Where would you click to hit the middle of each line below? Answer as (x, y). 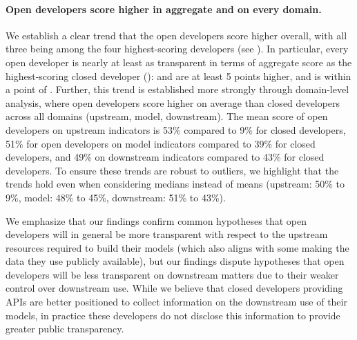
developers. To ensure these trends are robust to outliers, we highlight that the (172, 170)
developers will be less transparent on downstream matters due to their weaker (172, 274)
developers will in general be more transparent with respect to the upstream (167, 234)
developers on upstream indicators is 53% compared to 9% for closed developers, (176, 129)
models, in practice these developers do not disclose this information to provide (173, 315)
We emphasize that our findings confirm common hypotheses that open (156, 220)
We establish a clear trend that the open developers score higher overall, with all (176, 35)
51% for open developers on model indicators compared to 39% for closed (161, 143)
